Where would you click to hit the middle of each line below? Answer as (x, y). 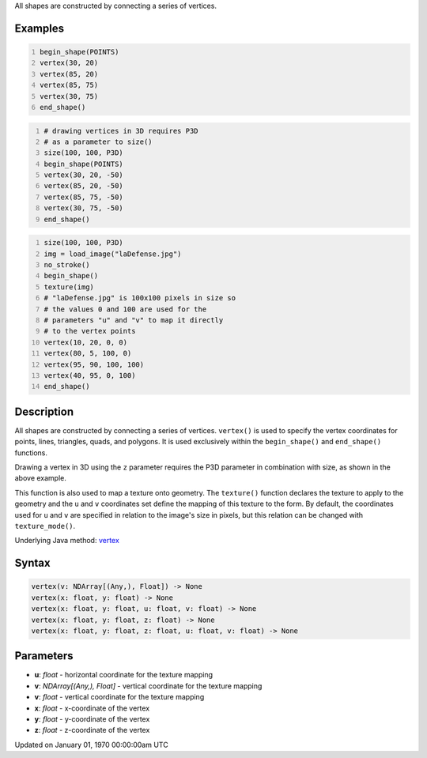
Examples (40, 28)
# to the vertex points (90, 331)
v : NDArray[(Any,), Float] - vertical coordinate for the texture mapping (148, 686)
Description (44, 411)
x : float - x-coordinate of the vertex (92, 708)
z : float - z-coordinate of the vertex (92, 730)
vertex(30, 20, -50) (84, 175)
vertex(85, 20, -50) (84, 186)
